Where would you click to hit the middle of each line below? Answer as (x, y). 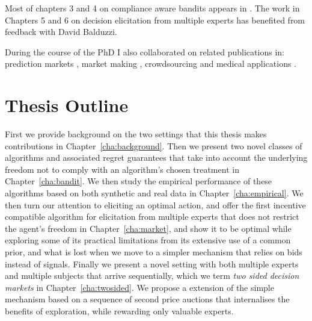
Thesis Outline (67, 105)
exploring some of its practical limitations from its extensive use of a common (148, 240)
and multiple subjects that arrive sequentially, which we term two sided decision (152, 276)
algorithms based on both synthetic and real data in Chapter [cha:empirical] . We (154, 193)
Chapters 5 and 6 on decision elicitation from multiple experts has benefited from (155, 20)
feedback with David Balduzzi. (61, 32)
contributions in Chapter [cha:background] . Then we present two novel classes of (154, 145)
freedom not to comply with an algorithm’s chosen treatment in (122, 169)
